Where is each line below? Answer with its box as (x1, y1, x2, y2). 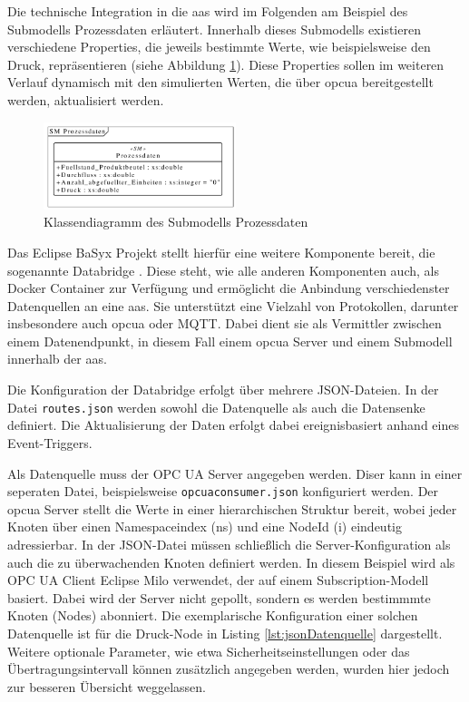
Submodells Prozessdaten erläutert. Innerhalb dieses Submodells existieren (7, 19, 421, 38)
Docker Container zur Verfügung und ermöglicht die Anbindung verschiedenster (7, 278, 450, 297)
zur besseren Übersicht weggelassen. (7, 677, 207, 696)
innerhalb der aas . (7, 349, 107, 368)
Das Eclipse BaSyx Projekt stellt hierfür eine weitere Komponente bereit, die (7, 242, 435, 261)
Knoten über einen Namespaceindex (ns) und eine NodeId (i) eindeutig (7, 517, 402, 536)
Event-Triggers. (7, 433, 93, 452)
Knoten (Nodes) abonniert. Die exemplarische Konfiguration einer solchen (7, 606, 418, 625)
